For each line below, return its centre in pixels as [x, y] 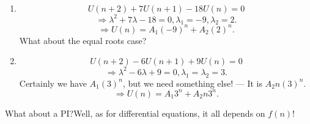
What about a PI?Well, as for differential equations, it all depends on [135, 113]
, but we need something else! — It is [192, 83]
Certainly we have [53, 83]
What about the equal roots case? [83, 40]
